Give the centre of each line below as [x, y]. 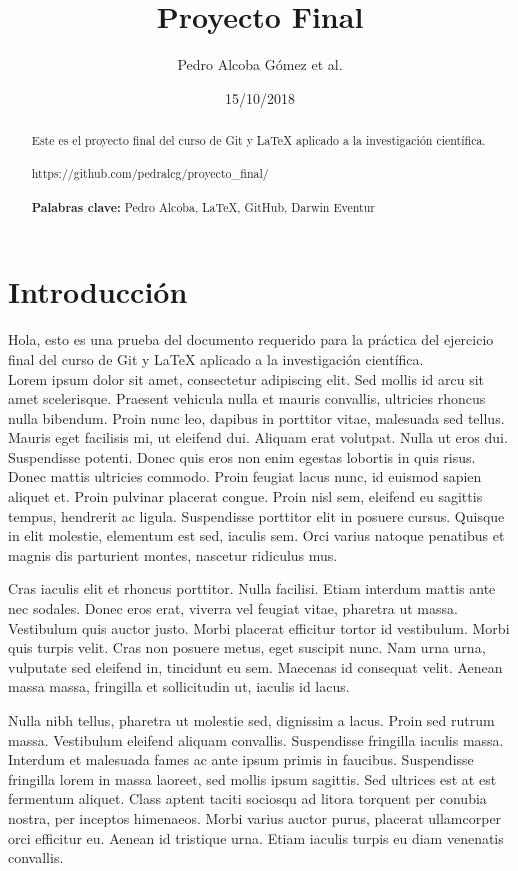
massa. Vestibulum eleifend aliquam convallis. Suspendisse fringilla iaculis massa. [256, 739]
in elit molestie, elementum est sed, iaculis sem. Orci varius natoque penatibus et [256, 535]
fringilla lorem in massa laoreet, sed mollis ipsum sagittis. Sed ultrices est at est [252, 778]
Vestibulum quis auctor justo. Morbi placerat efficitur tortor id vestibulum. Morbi [259, 627]
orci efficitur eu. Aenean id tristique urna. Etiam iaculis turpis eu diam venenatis [256, 837]
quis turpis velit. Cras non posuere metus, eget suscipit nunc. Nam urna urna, [247, 647]
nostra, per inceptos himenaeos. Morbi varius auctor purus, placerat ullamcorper [255, 817]
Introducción [98, 291]
